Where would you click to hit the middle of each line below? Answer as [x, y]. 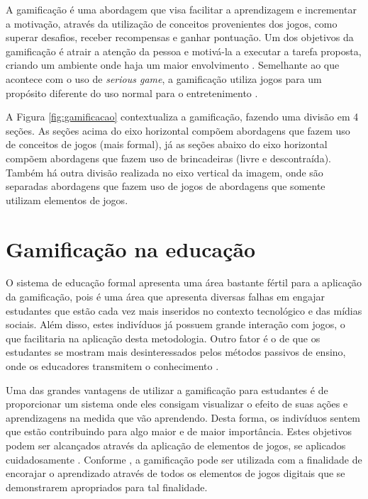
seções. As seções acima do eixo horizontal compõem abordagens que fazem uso [178, 130]
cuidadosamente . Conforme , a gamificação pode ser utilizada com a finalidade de [184, 459]
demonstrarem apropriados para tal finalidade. [107, 487]
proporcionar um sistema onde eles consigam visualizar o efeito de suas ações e [177, 404]
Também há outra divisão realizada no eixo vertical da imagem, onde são [165, 172]
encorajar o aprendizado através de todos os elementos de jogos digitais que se [175, 473]
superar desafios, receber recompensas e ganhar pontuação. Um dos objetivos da [180, 37]
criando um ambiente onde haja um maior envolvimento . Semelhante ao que [173, 65]
